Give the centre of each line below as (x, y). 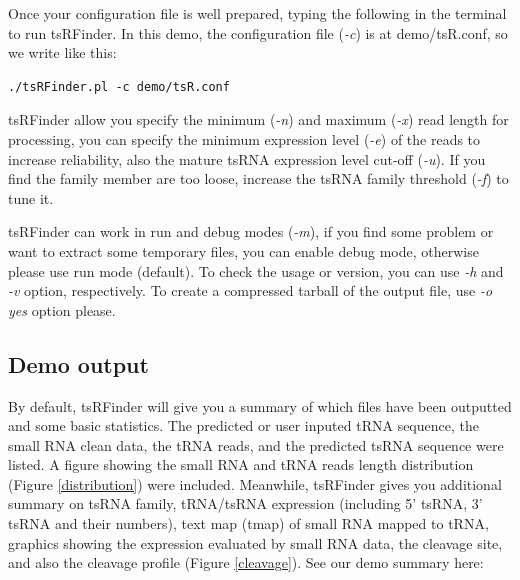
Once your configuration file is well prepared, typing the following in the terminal (257, 13)
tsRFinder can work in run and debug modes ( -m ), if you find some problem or (251, 231)
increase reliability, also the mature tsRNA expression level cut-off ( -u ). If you (247, 158)
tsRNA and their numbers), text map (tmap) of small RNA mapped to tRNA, (248, 523)
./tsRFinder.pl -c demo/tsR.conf (119, 86)
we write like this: (62, 52)
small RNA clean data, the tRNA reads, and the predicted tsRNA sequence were (256, 444)
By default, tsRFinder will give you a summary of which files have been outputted (260, 405)
